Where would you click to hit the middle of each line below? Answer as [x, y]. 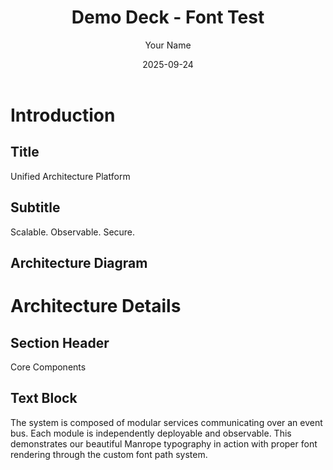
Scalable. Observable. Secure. [73, 232]
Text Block [44, 398]
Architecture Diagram [79, 262]
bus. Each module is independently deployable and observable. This [151, 433]
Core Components [48, 367]
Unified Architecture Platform [70, 176]
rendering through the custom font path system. [109, 454]
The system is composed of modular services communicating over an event [166, 422]
